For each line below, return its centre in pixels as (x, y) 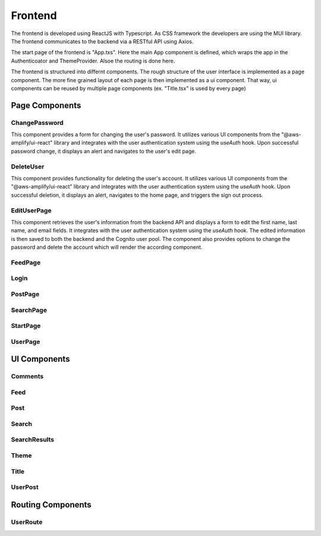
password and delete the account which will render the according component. (107, 247)
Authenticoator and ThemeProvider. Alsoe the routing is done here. (93, 61)
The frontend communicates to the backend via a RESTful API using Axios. (102, 41)
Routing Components (51, 505)
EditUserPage (31, 210)
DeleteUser (28, 167)
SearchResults (33, 440)
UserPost (25, 487)
